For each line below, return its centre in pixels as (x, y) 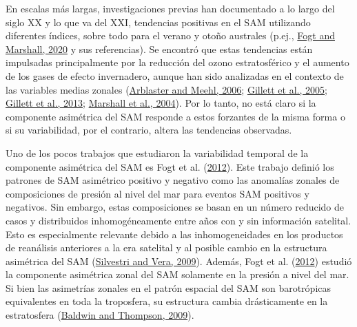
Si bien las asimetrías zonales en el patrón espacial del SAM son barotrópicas (169, 287)
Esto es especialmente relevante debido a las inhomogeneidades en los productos (174, 234)
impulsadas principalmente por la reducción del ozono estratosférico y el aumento (177, 62)
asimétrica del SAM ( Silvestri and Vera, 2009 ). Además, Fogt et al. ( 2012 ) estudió (179, 261)
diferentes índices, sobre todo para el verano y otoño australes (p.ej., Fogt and (170, 35)
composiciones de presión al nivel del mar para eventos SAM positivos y (157, 193)
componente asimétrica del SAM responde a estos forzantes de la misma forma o (175, 116)
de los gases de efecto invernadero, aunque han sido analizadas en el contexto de (175, 75)
